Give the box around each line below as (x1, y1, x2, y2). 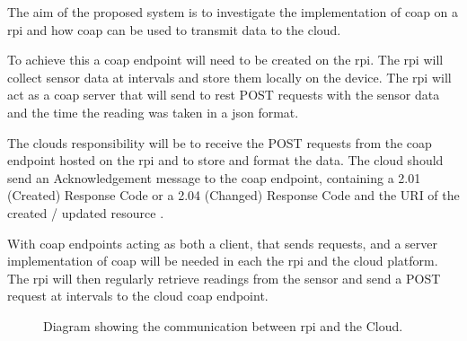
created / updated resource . (7, 203, 164, 222)
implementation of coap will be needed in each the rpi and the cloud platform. (7, 251, 438, 270)
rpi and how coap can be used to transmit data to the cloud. (7, 20, 341, 39)
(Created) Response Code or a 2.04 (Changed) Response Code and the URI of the (7, 186, 460, 205)
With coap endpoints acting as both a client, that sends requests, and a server (7, 233, 437, 252)
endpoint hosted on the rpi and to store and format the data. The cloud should (7, 151, 444, 170)
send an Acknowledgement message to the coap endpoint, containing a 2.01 (7, 168, 421, 187)
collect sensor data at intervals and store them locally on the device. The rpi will (7, 67, 452, 86)
